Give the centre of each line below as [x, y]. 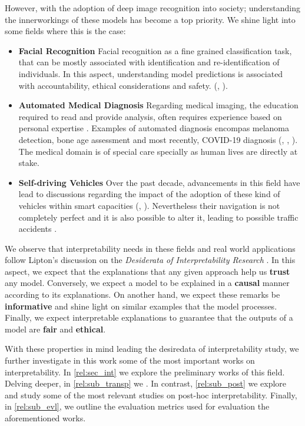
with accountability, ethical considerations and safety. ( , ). [123, 85]
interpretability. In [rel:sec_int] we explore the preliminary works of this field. [145, 372]
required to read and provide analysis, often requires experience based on [150, 116]
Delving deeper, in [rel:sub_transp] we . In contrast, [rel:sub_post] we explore [146, 383]
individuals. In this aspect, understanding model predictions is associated [151, 73]
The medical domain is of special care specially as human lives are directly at [158, 151]
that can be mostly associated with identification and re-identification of [149, 62]
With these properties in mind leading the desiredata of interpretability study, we [152, 349]
